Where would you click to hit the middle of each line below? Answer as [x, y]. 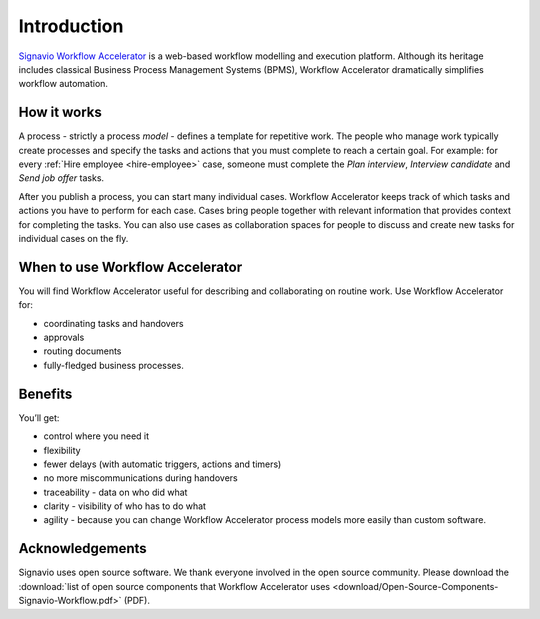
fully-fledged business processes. [113, 365]
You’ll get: [39, 417]
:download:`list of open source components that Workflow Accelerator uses [174, 586]
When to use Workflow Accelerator [130, 266]
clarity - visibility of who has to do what [125, 506]
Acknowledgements [82, 548]
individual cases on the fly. [73, 238]
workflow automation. [63, 84]
